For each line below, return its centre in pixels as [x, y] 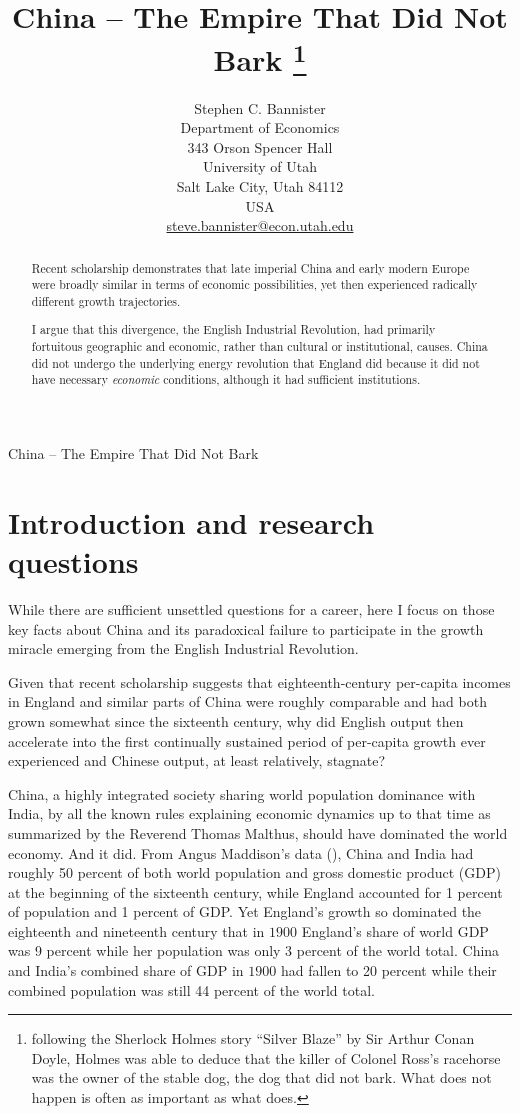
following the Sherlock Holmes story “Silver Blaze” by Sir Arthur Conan [253, 1038]
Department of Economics [260, 127]
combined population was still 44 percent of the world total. [191, 989]
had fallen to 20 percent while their [388, 970]
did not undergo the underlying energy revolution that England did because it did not [255, 362]
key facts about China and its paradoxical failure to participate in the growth [246, 628]
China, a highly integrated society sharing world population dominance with [242, 793]
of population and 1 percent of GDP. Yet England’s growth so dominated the [245, 911]
